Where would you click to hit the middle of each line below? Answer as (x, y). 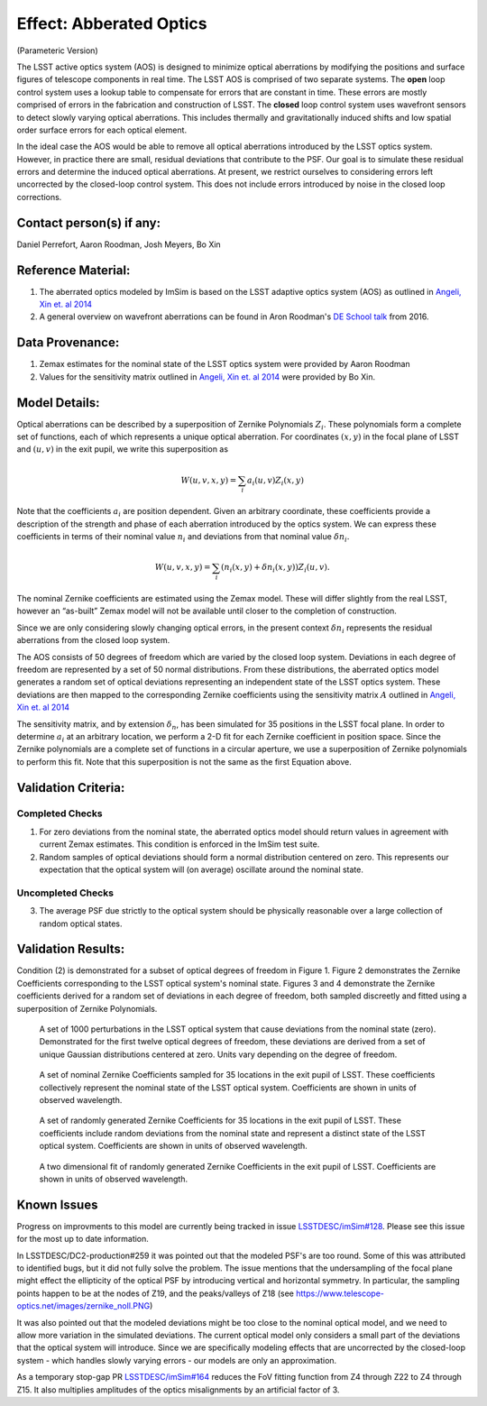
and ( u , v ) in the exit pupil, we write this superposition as (123, 449)
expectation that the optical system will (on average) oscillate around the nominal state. (202, 869)
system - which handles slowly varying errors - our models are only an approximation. (177, 1360)
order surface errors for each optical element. (102, 130)
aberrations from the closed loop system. (93, 640)
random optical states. (81, 924)
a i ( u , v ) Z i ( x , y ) (275, 481)
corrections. (39, 197)
